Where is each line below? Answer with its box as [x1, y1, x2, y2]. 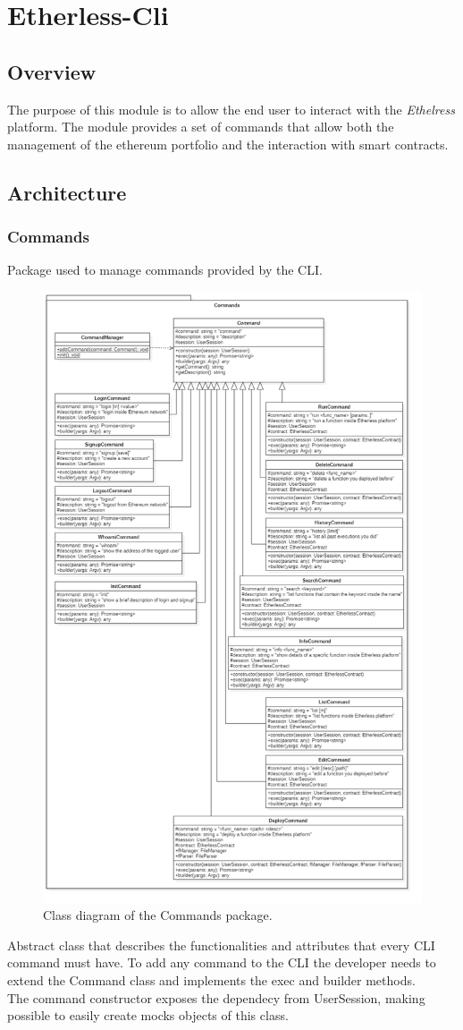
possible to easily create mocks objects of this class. [7, 1006, 289, 1025]
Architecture [7, 178, 127, 206]
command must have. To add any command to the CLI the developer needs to [7, 953, 436, 972]
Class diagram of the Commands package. [43, 906, 273, 924]
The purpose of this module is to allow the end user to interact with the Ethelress [7, 99, 455, 118]
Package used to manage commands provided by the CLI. [7, 260, 323, 279]
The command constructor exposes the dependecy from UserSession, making [7, 988, 425, 1007]
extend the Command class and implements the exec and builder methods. [7, 970, 416, 989]
